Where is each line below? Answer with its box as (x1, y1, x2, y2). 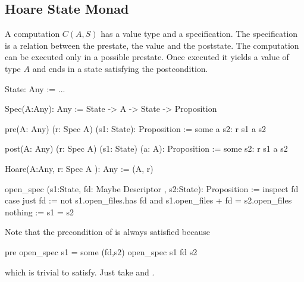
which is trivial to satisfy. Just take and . (5, 265, 155, 278)
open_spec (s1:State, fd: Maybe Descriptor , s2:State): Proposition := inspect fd (5, 182, 299, 195)
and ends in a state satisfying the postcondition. (32, 62, 208, 74)
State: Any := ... (5, 82, 65, 95)
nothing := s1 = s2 (5, 205, 74, 218)
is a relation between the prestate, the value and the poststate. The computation (5, 39, 299, 51)
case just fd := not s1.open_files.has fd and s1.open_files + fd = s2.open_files (5, 194, 292, 206)
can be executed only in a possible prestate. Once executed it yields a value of (5, 51, 289, 63)
